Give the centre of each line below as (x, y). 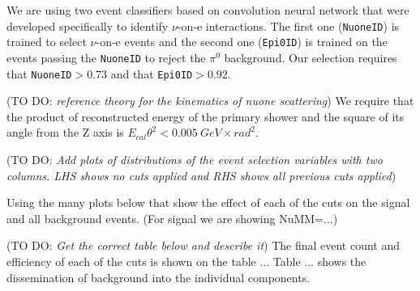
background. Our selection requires (311, 57)
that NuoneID (39, 73)
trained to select (47, 42)
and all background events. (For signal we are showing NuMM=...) (172, 218)
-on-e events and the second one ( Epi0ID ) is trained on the (242, 42)
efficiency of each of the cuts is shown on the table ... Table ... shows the (186, 261)
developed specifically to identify (88, 25)
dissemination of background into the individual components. (159, 277)
